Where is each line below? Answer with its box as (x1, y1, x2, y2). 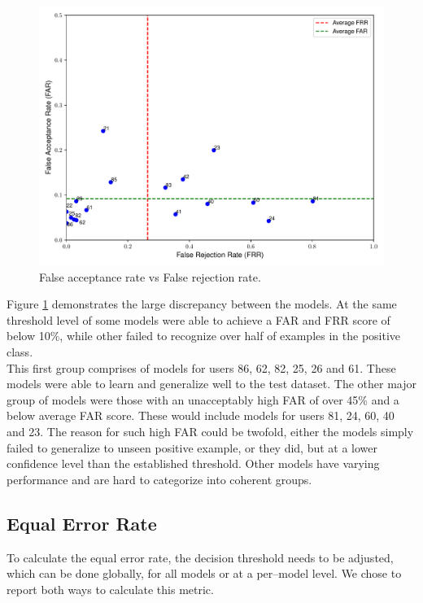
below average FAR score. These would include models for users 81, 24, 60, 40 (7, 407, 395, 424)
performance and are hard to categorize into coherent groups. (7, 470, 312, 487)
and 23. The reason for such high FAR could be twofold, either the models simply (7, 422, 414, 439)
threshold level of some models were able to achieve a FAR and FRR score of (7, 311, 390, 328)
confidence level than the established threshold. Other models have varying (7, 455, 380, 472)
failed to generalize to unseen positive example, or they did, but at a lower (7, 439, 378, 456)
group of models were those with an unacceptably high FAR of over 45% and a (7, 391, 399, 408)
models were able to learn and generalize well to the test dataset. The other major (7, 375, 416, 392)
